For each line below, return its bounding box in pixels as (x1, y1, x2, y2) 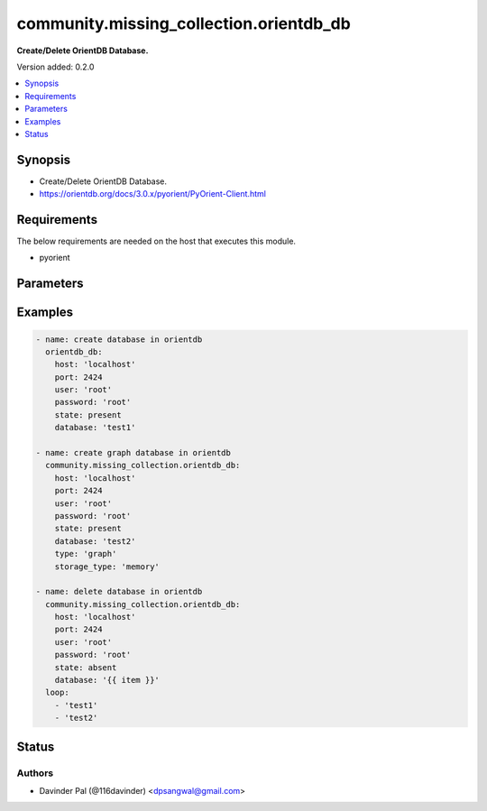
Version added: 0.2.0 (16, 61, 95, 72)
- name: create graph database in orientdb (35, 447, 232, 458)
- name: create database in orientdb (35, 334, 203, 345)
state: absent (54, 662, 117, 672)
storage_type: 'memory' (54, 561, 160, 572)
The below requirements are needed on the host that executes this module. (16, 235, 297, 247)
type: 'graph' (54, 548, 117, 559)
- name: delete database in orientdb (35, 586, 203, 597)
